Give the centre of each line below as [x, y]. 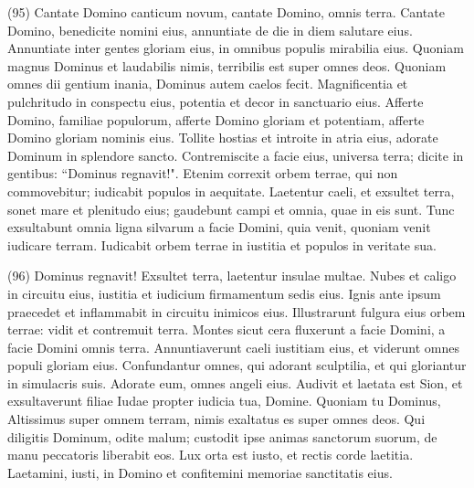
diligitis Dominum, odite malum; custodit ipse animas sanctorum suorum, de [222, 436]
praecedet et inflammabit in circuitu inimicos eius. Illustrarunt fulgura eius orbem [237, 311]
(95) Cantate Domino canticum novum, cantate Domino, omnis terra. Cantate [226, 12]
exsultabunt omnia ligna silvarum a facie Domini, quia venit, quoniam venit [219, 227]
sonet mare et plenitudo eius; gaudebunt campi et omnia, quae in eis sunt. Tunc [231, 209]
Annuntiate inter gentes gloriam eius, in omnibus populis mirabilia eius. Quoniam [236, 48]
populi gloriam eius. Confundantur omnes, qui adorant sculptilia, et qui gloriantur [237, 365]
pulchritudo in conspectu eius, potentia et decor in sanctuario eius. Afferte [216, 101]
